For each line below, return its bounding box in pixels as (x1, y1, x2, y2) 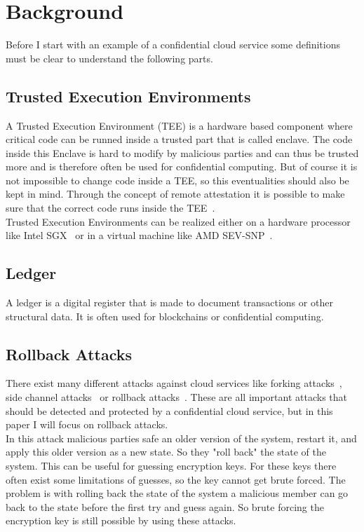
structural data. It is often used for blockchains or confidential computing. (6, 308, 324, 323)
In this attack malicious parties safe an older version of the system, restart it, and (6, 430, 357, 445)
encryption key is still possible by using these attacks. (6, 513, 236, 528)
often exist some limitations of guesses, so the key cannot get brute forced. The (6, 472, 346, 486)
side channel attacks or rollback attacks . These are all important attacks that (6, 390, 348, 404)
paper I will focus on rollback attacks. (6, 417, 168, 432)
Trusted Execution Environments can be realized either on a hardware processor (6, 214, 351, 229)
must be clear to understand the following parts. (6, 50, 213, 65)
